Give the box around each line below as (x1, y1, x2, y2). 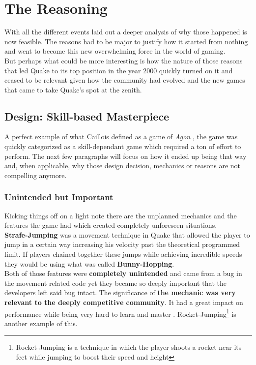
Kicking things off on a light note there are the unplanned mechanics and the (4, 210, 237, 220)
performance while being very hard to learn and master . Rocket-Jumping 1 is (4, 307, 236, 319)
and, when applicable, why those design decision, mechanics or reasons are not (4, 160, 241, 171)
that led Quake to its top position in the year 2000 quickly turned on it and (4, 65, 233, 75)
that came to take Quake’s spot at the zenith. (4, 84, 142, 94)
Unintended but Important (4, 191, 114, 203)
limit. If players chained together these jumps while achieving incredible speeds (4, 249, 242, 259)
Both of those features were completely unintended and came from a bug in (4, 268, 242, 278)
